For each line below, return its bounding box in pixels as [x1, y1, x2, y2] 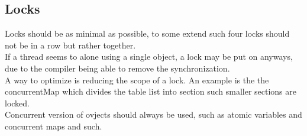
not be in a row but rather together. [5, 38, 136, 51]
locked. [5, 96, 30, 109]
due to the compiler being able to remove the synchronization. [5, 61, 230, 74]
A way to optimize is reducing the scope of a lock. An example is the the [5, 73, 269, 86]
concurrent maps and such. [5, 119, 102, 132]
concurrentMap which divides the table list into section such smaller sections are [5, 85, 296, 98]
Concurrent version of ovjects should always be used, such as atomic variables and [5, 108, 302, 121]
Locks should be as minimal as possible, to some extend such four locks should [5, 27, 290, 40]
